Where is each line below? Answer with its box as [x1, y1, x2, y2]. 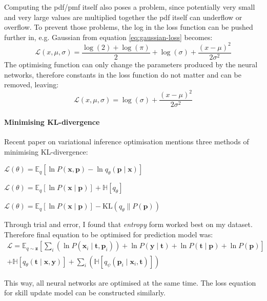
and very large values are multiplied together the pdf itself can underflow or [4, 11, 242, 22]
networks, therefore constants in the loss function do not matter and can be [4, 69, 241, 80]
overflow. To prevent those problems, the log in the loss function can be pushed [4, 22, 253, 32]
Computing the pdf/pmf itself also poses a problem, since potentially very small [4, 2, 255, 12]
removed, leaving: [4, 79, 59, 90]
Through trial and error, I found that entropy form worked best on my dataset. [4, 219, 253, 230]
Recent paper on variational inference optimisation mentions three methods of [4, 136, 249, 147]
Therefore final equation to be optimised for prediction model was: [4, 229, 213, 239]
